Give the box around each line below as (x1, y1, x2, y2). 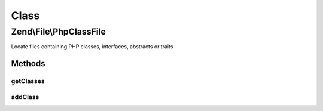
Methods (11, 58, 45, 69)
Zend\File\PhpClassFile (11, 26, 106, 37)
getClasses (11, 77, 45, 85)
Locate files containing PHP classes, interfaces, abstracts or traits (11, 43, 173, 50)
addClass (11, 92, 39, 101)
